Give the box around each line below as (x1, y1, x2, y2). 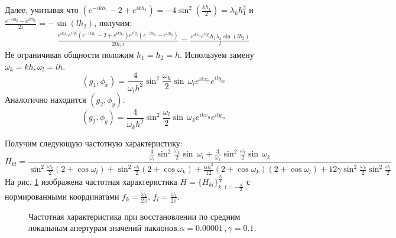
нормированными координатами (5, 190, 119, 202)
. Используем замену (180, 48, 254, 60)
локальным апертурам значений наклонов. (28, 221, 180, 234)
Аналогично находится (5, 93, 86, 105)
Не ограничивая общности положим (5, 48, 134, 60)
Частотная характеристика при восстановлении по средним (28, 210, 241, 222)
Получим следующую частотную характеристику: (5, 136, 183, 149)
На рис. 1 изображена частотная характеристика (5, 175, 177, 187)
